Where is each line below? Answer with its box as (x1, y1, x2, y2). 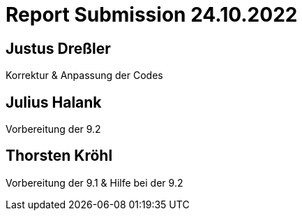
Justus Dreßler (6, 39, 111, 57)
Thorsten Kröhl (6, 147, 113, 165)
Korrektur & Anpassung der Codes (6, 69, 163, 82)
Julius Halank (6, 93, 102, 111)
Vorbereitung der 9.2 (6, 123, 101, 136)
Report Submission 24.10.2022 (6, 3, 298, 27)
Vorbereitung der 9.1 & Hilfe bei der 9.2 (6, 176, 183, 189)
